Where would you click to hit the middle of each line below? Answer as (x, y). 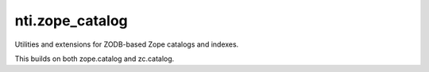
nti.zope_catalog (71, 21)
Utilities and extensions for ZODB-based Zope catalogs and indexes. (127, 44)
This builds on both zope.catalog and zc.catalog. (95, 59)
